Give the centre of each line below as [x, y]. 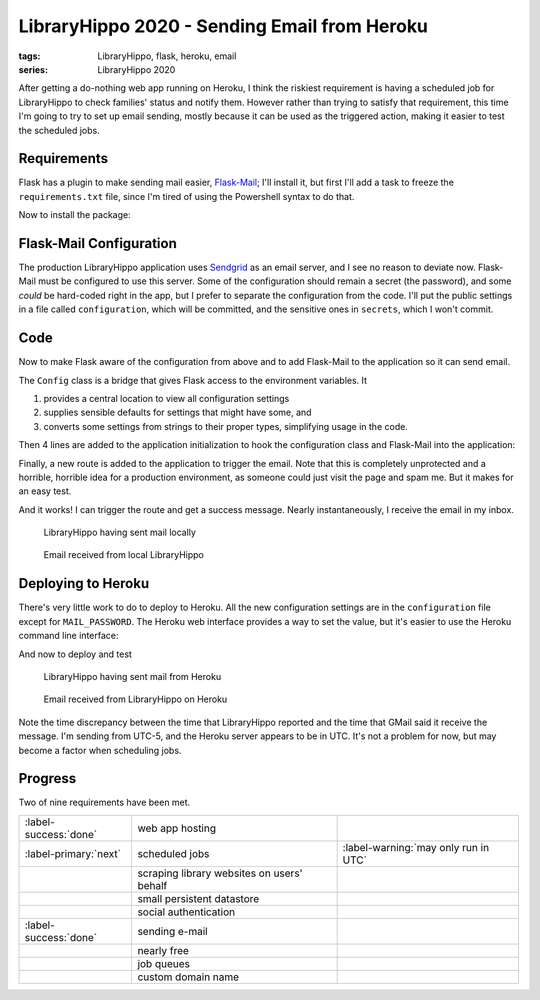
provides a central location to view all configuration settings [166, 398]
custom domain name [188, 977]
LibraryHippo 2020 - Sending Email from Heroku [223, 26]
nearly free [163, 950]
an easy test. [45, 491]
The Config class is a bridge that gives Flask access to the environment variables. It [193, 380]
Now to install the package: [74, 215]
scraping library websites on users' [220, 873]
